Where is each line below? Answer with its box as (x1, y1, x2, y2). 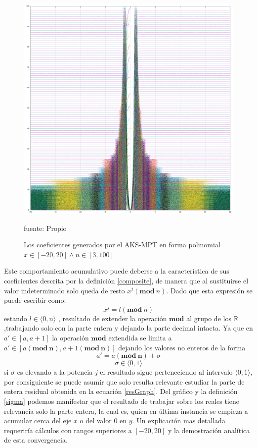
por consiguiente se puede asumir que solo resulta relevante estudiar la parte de (4, 376, 245, 387)
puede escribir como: (4, 295, 66, 305)
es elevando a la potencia (17, 367, 93, 377)
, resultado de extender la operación (58, 313, 167, 323)
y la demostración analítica (168, 425, 250, 435)
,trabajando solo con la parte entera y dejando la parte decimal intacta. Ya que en (4, 323, 253, 333)
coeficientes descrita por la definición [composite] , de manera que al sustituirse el (4, 275, 249, 285)
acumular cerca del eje (4, 415, 72, 426)
